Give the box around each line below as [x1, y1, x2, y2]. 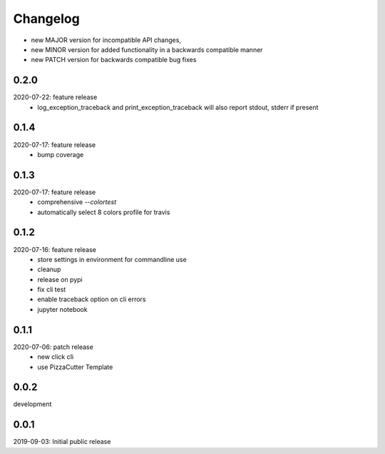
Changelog [13, 11, 80, 26]
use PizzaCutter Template [37, 363, 113, 371]
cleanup [37, 265, 61, 274]
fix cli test [37, 286, 66, 294]
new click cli [37, 353, 74, 361]
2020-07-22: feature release [13, 93, 98, 101]
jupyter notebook [37, 305, 88, 313]
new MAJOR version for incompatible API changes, [31, 36, 182, 44]
